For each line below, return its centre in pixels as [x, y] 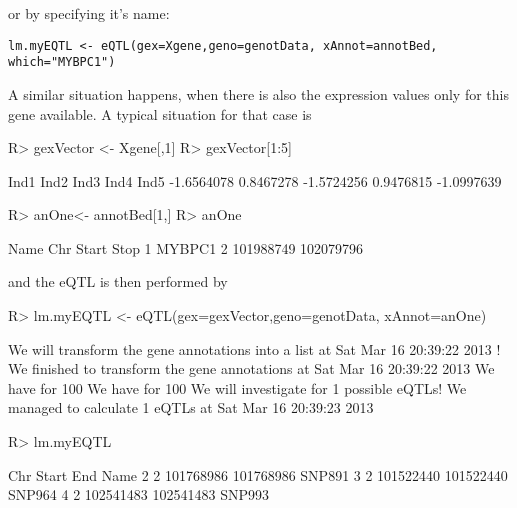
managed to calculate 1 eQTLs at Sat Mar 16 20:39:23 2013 [191, 407]
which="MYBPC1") [62, 62]
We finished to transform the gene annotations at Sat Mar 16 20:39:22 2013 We [251, 368]
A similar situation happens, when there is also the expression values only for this [258, 93]
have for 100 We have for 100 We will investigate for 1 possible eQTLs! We [237, 387]
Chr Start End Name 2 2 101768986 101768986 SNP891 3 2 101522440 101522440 [258, 474]
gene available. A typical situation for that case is [160, 113]
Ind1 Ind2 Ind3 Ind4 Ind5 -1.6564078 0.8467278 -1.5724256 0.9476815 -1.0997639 [255, 180]
